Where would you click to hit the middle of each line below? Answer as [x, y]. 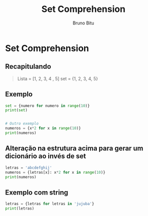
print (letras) [20, 209]
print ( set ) [16, 110]
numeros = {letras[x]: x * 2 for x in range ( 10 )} [55, 172]
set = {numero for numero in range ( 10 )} [48, 106]
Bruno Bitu [83, 23]
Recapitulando [28, 66]
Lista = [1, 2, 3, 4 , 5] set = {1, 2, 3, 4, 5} [58, 79]
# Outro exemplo [22, 124]
